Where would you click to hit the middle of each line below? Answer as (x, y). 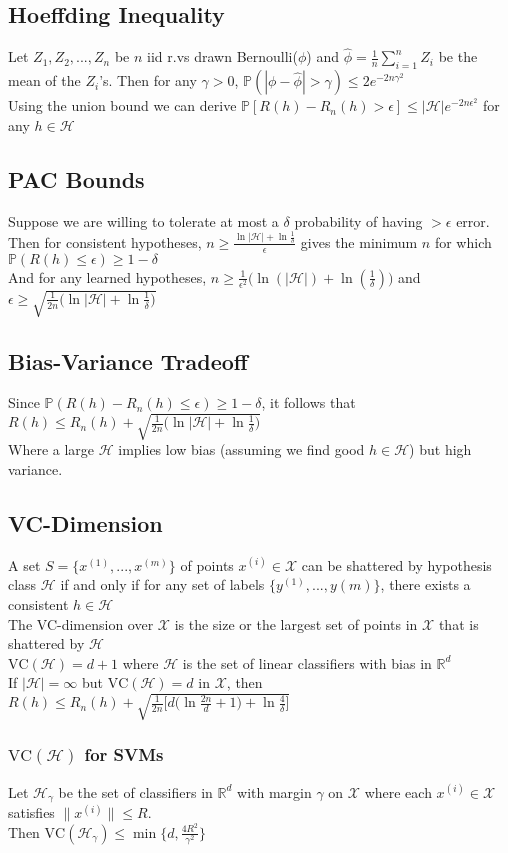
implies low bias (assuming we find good (241, 449)
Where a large (51, 449)
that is (458, 623)
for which (463, 241)
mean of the (44, 80)
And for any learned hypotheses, (107, 276)
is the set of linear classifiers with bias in (307, 662)
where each (398, 791)
